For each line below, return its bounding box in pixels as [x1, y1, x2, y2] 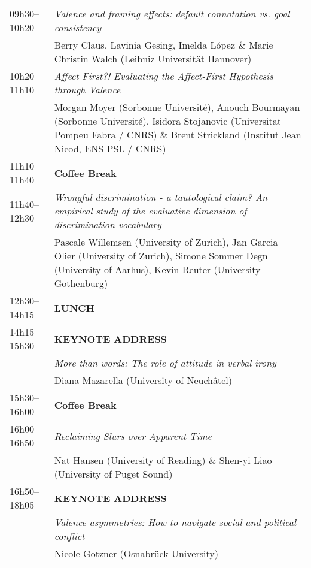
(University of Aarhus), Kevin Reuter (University [54, 262, 261, 276]
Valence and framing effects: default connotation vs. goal [54, 7, 290, 20]
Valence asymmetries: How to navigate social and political [54, 515, 296, 529]
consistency [54, 20, 102, 34]
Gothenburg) [54, 276, 108, 290]
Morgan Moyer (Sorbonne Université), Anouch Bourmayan [54, 100, 300, 114]
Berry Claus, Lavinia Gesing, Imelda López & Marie [54, 38, 273, 52]
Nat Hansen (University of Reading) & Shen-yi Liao [54, 453, 272, 467]
